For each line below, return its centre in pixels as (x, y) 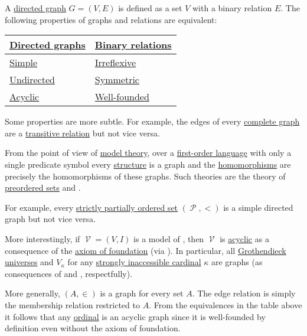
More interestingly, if (43, 238)
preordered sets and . (43, 187)
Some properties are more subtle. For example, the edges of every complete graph (152, 121)
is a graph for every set (142, 293)
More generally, (32, 293)
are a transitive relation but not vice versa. (82, 133)
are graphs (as (237, 262)
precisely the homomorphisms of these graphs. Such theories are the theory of (145, 176)
